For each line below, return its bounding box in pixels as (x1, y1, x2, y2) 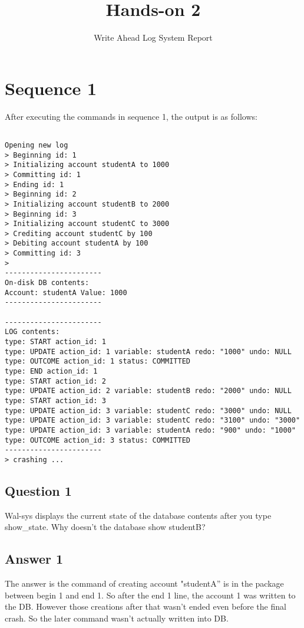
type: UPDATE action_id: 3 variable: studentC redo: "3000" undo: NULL (5, 406, 292, 415)
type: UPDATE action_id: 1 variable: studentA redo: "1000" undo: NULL (5, 347, 292, 356)
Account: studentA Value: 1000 (5, 288, 127, 297)
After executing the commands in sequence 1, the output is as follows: (5, 110, 257, 122)
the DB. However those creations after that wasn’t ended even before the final (5, 600, 286, 613)
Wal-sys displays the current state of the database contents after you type (5, 509, 272, 521)
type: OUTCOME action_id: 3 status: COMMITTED (5, 436, 190, 444)
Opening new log (5, 140, 68, 149)
